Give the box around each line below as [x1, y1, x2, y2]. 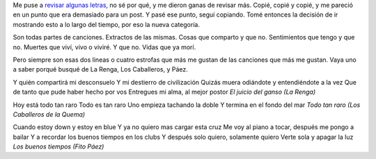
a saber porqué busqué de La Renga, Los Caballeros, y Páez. [13, 65, 188, 74]
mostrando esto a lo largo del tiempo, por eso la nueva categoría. [13, 20, 200, 28]
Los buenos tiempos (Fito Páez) [13, 142, 104, 151]
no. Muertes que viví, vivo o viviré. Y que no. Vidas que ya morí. [13, 42, 196, 51]
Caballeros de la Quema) [13, 110, 86, 118]
